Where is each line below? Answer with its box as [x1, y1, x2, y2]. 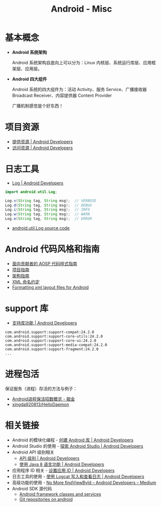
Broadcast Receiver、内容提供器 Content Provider [12, 92, 112, 98]
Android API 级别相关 [12, 449, 54, 455]
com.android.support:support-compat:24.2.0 [5, 329, 95, 334]
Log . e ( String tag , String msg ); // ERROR [5, 217, 92, 221]
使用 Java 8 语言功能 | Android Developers [19, 461, 104, 467]
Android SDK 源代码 [12, 486, 52, 491]
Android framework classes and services [19, 491, 101, 497]
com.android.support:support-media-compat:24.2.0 [5, 342, 108, 347]
